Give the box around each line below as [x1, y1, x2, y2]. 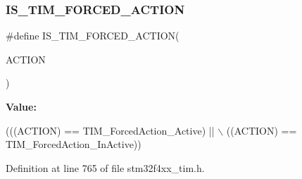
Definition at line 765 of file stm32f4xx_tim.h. [6, 160, 205, 175]
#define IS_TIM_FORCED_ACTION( [6, 28, 180, 43]
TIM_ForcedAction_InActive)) [6, 137, 141, 152]
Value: [6, 99, 37, 113]
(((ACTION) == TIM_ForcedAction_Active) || [6, 123, 215, 137]
